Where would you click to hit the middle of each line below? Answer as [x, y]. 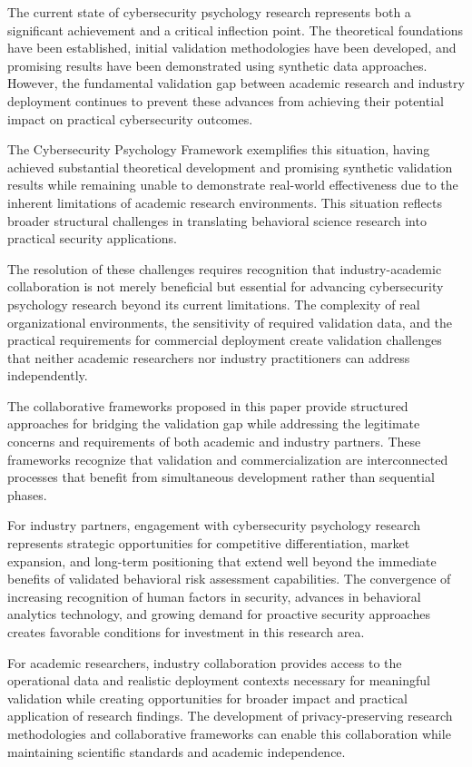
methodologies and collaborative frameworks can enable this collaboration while [229, 733]
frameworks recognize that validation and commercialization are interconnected [228, 459]
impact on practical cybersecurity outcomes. [130, 118]
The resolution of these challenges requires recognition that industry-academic [225, 268]
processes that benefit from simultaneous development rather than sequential [221, 477]
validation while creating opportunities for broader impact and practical [207, 698]
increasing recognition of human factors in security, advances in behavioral [214, 596]
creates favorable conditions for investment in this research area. [186, 632]
